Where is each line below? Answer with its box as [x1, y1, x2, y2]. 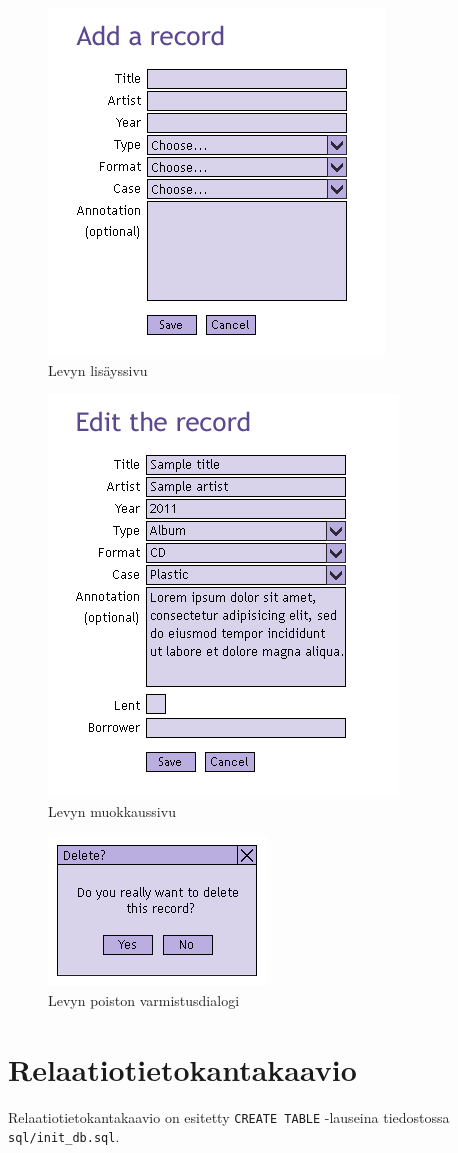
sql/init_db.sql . [8, 1126, 120, 1147]
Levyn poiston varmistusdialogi [48, 989, 240, 1010]
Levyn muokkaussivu [48, 800, 176, 821]
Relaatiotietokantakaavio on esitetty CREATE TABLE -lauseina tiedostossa [8, 1106, 450, 1127]
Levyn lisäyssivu [48, 359, 148, 380]
